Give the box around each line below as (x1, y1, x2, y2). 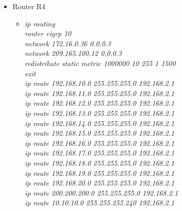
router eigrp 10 (24, 28, 72, 39)
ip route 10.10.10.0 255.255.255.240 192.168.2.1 (24, 197, 174, 208)
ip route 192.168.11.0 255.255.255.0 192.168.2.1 (24, 87, 174, 98)
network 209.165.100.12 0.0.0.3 (24, 48, 122, 58)
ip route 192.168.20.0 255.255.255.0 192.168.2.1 (24, 177, 174, 188)
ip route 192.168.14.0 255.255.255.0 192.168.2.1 (24, 117, 174, 128)
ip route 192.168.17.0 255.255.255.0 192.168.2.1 (24, 147, 174, 158)
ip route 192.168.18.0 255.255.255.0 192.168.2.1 (24, 157, 174, 168)
